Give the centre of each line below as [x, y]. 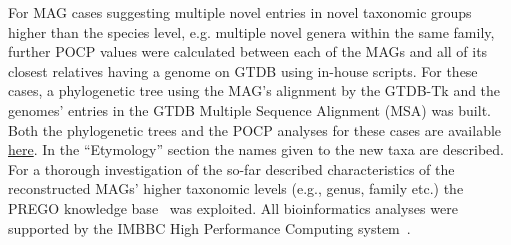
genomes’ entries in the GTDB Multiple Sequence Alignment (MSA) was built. [249, 109]
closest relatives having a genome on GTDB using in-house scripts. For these [243, 70]
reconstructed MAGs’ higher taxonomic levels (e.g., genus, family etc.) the [236, 188]
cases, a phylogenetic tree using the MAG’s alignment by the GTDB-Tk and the [254, 90]
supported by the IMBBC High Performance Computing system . [209, 227]
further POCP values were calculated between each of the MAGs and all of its [248, 51]
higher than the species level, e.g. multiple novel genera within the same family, [251, 31]
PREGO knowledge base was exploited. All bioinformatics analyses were [233, 207]
